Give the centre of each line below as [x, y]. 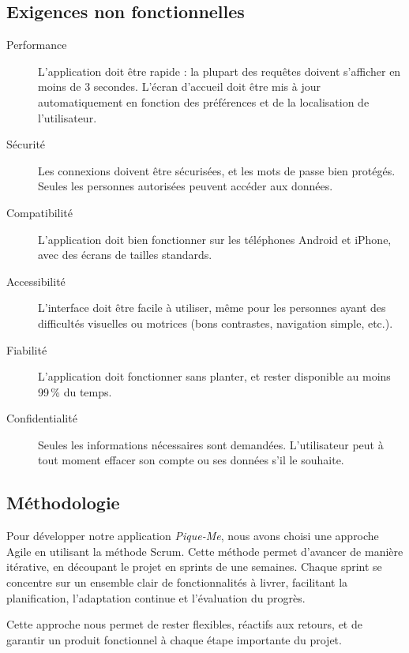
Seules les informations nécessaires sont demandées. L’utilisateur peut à [211, 444]
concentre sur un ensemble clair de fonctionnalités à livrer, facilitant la [177, 582]
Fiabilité [27, 349]
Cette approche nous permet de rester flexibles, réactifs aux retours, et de [184, 624]
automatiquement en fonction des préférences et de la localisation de [204, 101]
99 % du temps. [75, 391]
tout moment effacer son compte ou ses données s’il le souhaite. [191, 460]
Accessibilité [36, 281]
